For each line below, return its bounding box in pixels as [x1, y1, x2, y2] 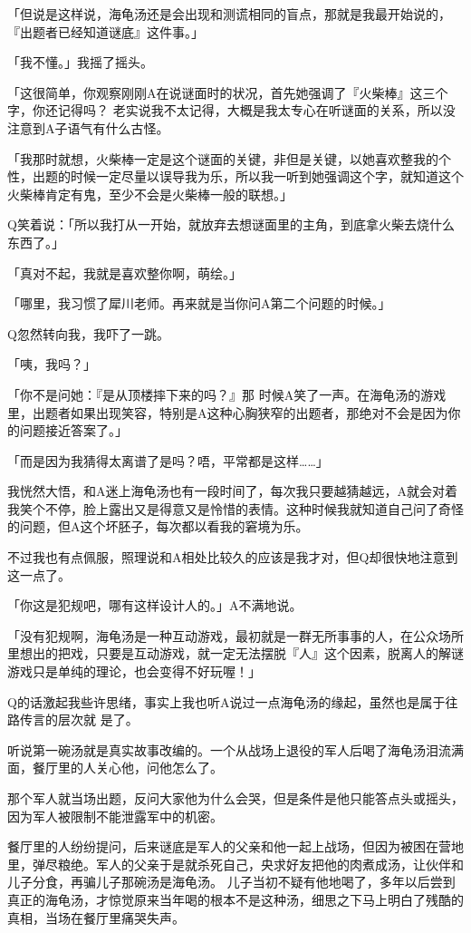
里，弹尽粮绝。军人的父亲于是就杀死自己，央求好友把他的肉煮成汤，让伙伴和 [7, 854, 464, 873]
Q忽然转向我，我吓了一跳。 [7, 324, 169, 343]
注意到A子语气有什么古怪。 [7, 118, 169, 137]
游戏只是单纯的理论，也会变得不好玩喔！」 [7, 662, 261, 681]
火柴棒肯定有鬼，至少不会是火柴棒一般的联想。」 [7, 184, 293, 203]
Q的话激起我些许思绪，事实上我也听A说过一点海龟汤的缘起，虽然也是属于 [7, 692, 446, 711]
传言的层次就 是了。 [19, 710, 139, 729]
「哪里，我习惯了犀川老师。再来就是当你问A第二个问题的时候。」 [7, 294, 391, 313]
